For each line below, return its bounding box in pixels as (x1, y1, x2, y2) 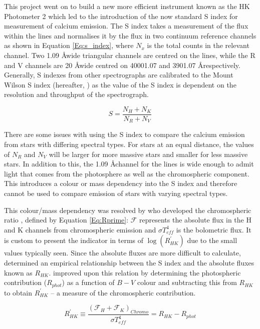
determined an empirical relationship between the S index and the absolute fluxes (4, 257, 254, 267)
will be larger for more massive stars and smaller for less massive (49, 148, 248, 159)
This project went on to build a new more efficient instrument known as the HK (4, 1, 250, 11)
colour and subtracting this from (137, 277, 237, 287)
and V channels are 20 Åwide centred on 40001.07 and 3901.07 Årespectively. (4, 59, 240, 70)
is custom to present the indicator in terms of (4, 235, 144, 245)
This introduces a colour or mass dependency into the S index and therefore (4, 178, 237, 188)
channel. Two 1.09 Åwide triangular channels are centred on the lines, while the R (4, 49, 255, 60)
